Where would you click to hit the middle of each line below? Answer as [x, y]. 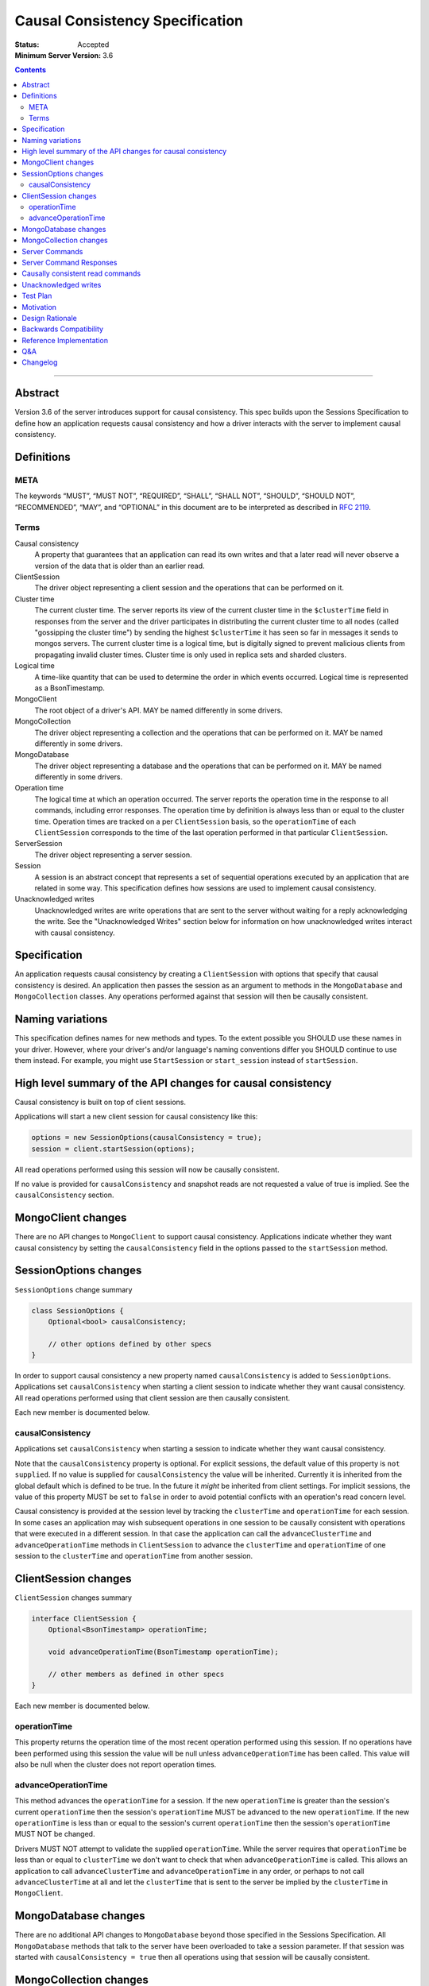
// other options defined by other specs [130, 1344]
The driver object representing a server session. [113, 855]
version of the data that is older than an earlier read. [120, 566]
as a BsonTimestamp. [70, 688]
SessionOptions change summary [73, 1289]
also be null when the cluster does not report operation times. [116, 1764]
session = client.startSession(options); [113, 1149]
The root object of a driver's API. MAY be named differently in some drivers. [159, 710]
